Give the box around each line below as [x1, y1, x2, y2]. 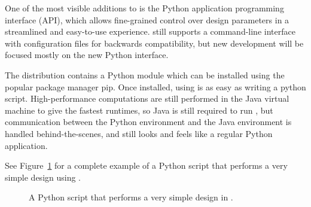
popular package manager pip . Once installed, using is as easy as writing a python [5, 80, 306, 93]
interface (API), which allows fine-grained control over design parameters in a [5, 13, 289, 26]
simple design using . [5, 171, 81, 183]
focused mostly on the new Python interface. [5, 48, 169, 61]
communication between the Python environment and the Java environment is [5, 115, 292, 128]
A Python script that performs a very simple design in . [29, 191, 233, 203]
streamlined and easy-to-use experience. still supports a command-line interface [5, 25, 295, 38]
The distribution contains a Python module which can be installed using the [5, 68, 285, 81]
